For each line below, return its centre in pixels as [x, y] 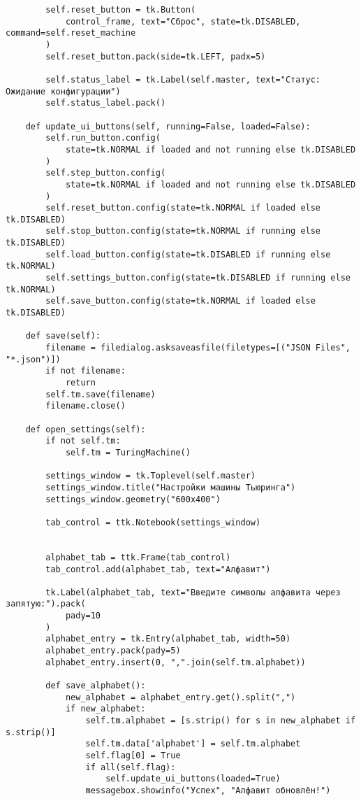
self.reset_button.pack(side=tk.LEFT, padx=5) [156, 56]
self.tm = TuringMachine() [128, 452]
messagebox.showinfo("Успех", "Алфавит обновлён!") [208, 790]
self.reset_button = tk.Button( [121, 10]
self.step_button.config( [106, 173]
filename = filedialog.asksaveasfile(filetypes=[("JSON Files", [198, 348]
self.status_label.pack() [106, 103]
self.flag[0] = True [133, 756]
